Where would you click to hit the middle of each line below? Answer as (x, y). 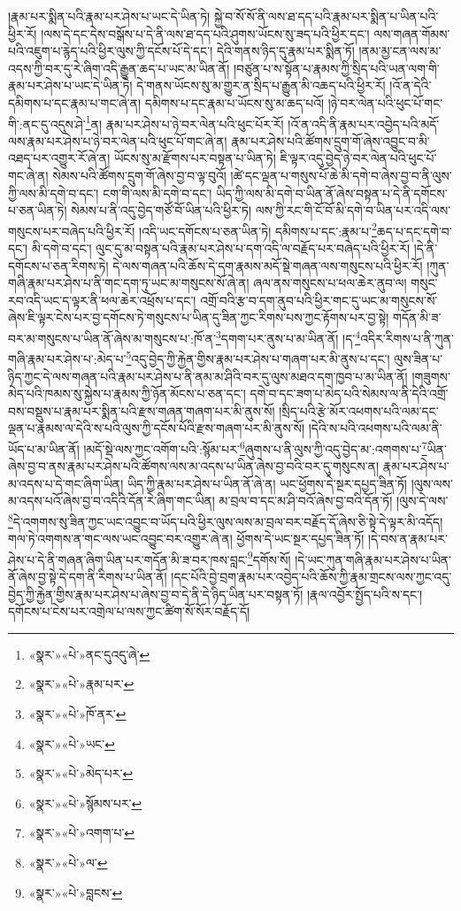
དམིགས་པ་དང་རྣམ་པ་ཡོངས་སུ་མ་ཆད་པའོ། (234, 102)
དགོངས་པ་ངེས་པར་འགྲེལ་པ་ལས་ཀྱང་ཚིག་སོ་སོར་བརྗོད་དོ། (129, 611)
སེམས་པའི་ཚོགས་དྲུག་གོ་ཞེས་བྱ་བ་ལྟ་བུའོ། (139, 175)
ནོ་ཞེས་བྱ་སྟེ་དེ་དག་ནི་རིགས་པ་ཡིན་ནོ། (88, 576)
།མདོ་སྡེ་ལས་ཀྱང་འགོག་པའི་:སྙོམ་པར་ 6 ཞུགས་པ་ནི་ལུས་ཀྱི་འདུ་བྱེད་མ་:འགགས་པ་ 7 (255, 447)
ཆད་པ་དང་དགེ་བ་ (414, 231)
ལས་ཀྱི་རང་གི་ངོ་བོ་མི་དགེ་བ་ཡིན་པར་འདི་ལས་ (353, 210)
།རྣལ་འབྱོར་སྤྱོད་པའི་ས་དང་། (365, 594)
